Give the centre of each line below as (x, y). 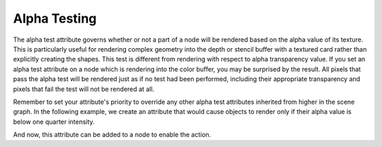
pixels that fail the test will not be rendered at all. (84, 89)
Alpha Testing (55, 18)
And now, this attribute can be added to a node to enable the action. (112, 135)
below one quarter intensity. (54, 122)
